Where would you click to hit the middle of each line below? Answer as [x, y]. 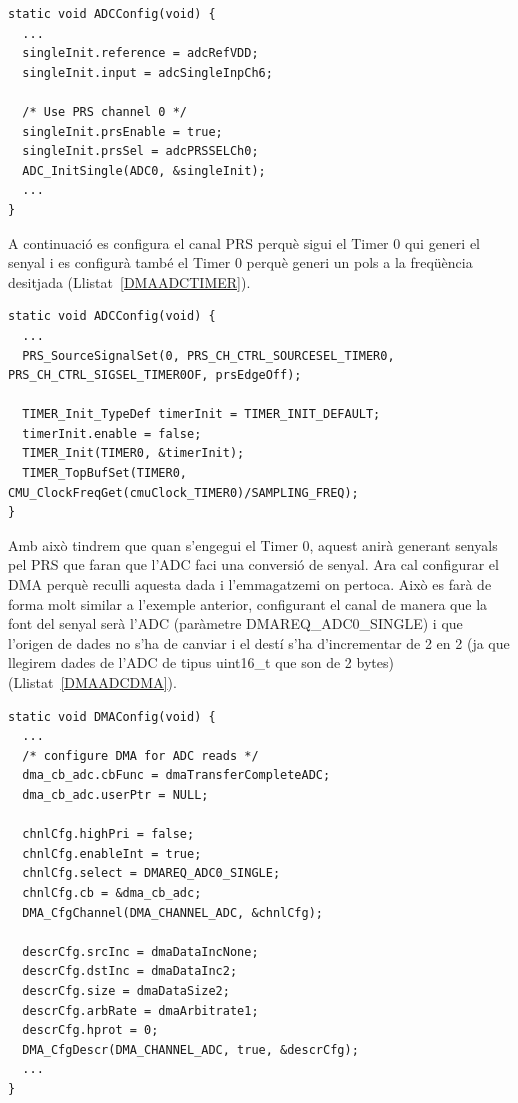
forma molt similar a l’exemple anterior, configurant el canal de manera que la [248, 603]
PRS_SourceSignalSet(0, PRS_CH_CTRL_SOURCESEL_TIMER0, [208, 355]
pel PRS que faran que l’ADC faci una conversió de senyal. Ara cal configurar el [253, 564]
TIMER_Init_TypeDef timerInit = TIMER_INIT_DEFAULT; [201, 414]
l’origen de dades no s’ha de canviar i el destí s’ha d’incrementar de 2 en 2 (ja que [259, 642]
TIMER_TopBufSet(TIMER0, [104, 473]
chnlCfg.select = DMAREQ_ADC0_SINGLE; [151, 873]
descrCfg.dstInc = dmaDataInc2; [130, 971]
